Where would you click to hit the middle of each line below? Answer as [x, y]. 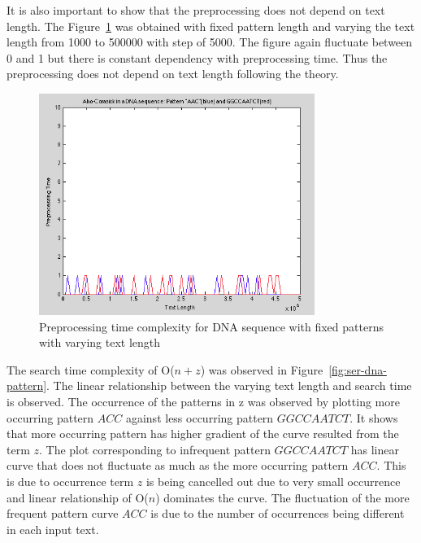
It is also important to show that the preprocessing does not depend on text [196, 10]
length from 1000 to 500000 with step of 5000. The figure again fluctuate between [210, 42]
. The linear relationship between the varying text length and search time [229, 385]
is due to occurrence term [70, 481]
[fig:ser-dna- [358, 369]
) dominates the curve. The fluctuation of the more [282, 497]
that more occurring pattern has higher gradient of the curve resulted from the [203, 434]
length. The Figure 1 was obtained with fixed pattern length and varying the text [211, 26]
